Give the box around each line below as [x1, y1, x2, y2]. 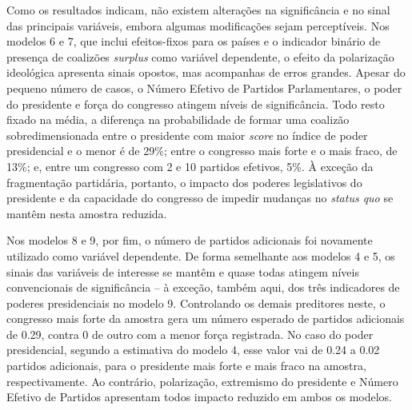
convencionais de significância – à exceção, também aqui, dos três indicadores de [6, 279, 400, 296]
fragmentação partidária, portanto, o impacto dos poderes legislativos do [6, 173, 362, 190]
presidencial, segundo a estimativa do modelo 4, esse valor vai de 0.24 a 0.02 [6, 341, 380, 358]
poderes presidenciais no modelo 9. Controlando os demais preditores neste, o [6, 294, 386, 311]
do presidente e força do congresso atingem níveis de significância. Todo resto [6, 95, 385, 112]
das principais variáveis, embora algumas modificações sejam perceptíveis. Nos [6, 17, 390, 34]
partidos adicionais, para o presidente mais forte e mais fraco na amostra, [6, 357, 366, 374]
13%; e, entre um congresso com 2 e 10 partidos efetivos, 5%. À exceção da [6, 157, 374, 174]
